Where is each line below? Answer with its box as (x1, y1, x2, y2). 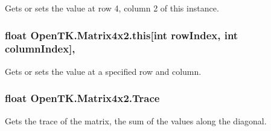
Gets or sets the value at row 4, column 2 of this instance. (5, 2, 219, 14)
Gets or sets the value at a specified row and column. (5, 65, 202, 77)
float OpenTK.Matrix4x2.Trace (5, 91, 160, 106)
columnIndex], (5, 41, 75, 56)
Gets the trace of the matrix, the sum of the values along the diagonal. (5, 114, 267, 127)
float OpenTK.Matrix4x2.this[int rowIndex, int (5, 27, 238, 42)
